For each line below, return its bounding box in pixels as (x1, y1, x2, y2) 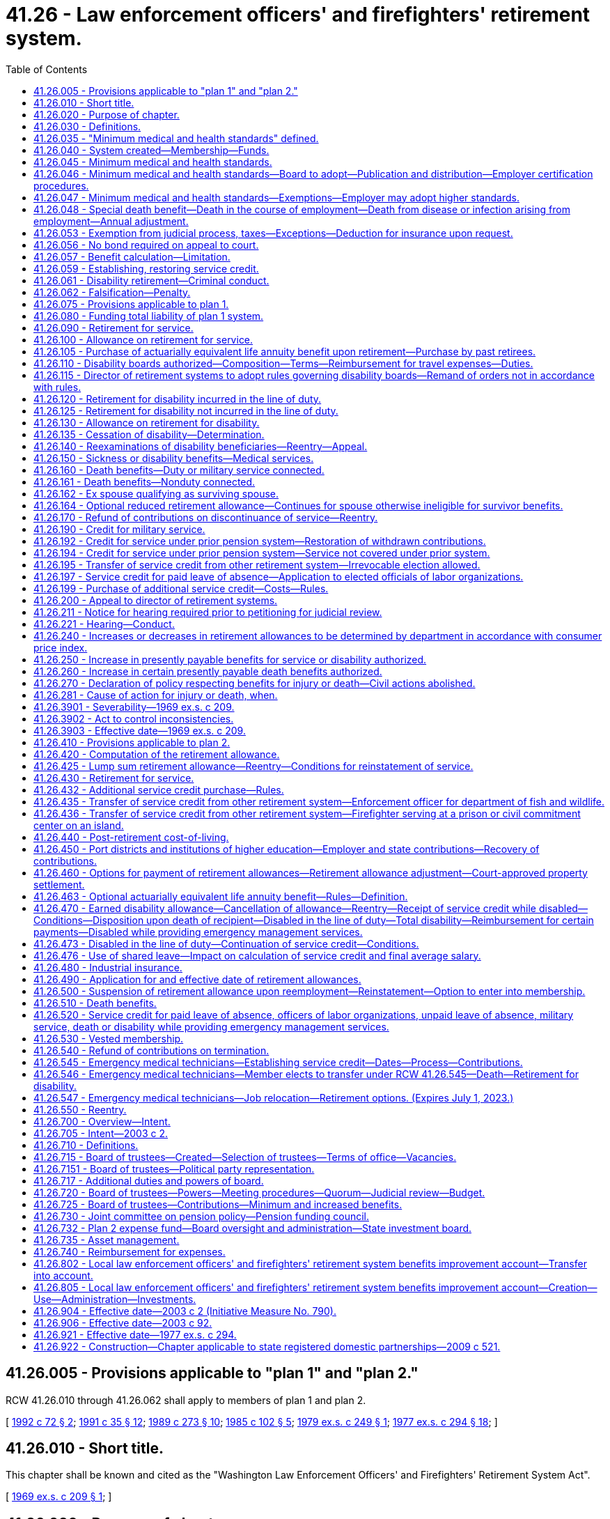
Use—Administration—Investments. (33, 1293, 196, 1305)
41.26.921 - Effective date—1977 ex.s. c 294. (33, 1328, 237, 1341)
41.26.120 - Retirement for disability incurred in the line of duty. (33, 392, 322, 405)
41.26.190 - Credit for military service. (33, 523, 205, 535)
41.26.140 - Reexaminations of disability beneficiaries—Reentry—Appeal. (33, 440, 368, 452)
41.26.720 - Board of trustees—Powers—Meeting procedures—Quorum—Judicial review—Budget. (33, 1186, 485, 1198)
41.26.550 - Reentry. (33, 1103, 127, 1116)
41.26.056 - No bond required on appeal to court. (33, 238, 259, 251)
